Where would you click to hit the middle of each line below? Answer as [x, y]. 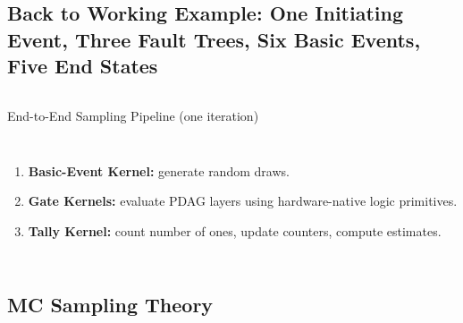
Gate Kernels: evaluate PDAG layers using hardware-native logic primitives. [243, 201]
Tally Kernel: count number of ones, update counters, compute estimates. [235, 230]
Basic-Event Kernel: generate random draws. [159, 170]
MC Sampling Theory [110, 304]
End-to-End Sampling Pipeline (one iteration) [133, 115]
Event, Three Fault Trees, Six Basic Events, [214, 39]
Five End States [83, 66]
